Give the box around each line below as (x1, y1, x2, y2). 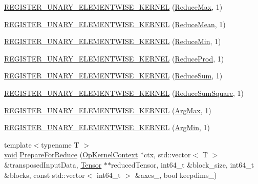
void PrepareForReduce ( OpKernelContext (4, 149, 138, 160)
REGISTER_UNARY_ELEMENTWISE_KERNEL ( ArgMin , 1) (4, 122, 210, 133)
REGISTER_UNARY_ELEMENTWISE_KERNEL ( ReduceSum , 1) (4, 70, 223, 81)
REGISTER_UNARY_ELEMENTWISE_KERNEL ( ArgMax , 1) (4, 105, 211, 115)
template (4, 139, 32, 150)
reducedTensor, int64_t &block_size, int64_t (111, 159, 254, 170)
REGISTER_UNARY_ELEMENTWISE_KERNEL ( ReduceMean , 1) (4, 18, 226, 29)
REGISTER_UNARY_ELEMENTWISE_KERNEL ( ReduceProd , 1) (4, 53, 224, 64)
